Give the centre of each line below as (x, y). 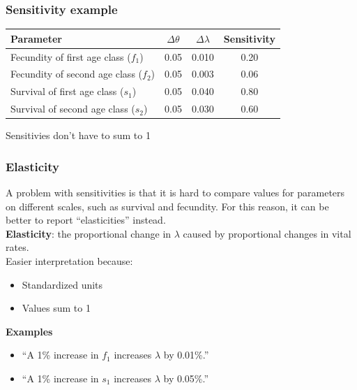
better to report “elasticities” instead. (86, 220)
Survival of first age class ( (67, 91)
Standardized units (62, 284)
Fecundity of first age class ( (71, 56)
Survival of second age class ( (73, 109)
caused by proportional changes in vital (267, 233)
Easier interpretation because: (69, 260)
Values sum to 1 (56, 308)
